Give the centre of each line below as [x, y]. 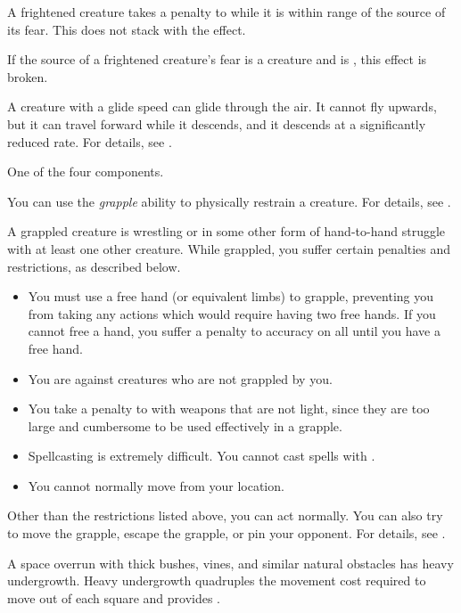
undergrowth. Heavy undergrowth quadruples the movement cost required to [217, 580]
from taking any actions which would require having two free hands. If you [232, 313]
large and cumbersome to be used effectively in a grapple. [185, 425]
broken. [28, 76]
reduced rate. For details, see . [90, 141]
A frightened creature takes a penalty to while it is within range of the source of [226, 12]
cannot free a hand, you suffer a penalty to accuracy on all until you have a [234, 331]
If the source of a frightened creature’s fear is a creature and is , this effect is [217, 59]
